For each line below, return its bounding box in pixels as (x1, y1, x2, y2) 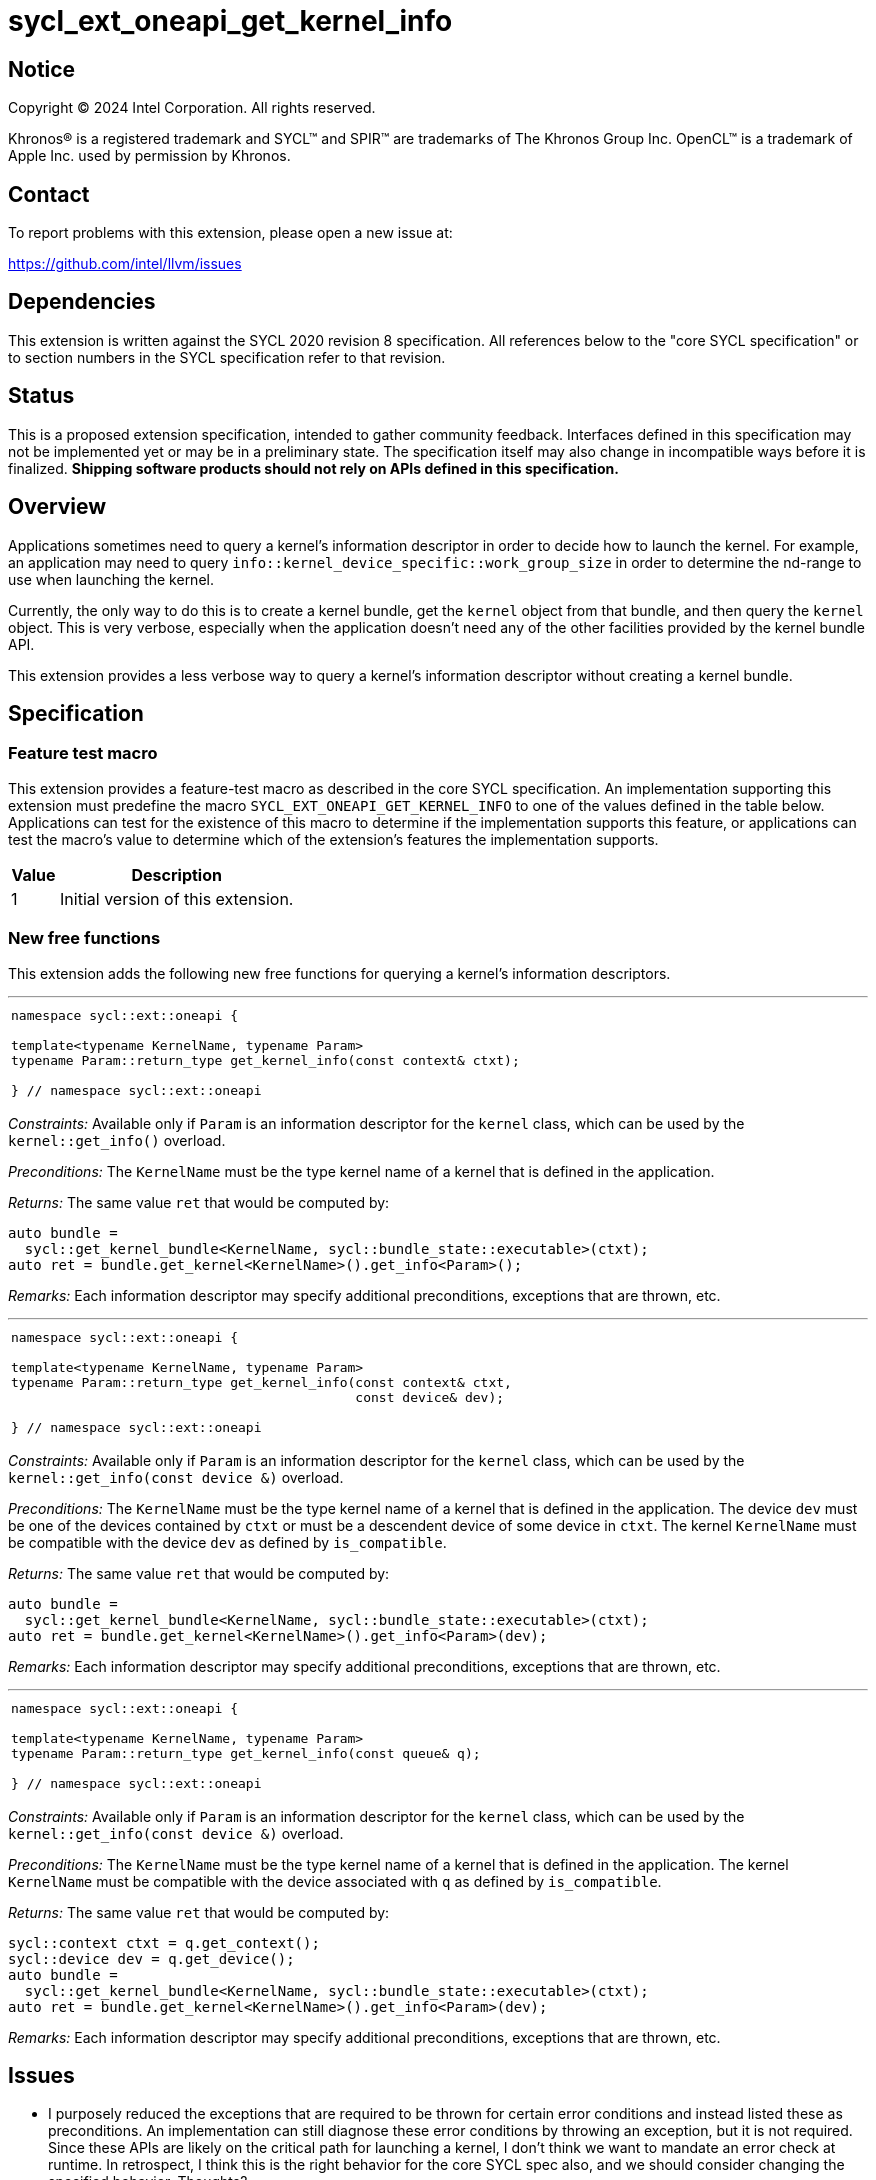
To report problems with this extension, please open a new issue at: (8, 224, 453, 242)
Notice (8, 56, 76, 82)
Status (8, 383, 75, 409)
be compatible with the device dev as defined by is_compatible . (8, 1533, 447, 1551)
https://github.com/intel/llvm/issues (8, 255, 242, 273)
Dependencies (8, 289, 156, 315)
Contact (8, 181, 90, 207)
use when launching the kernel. (8, 570, 214, 588)
